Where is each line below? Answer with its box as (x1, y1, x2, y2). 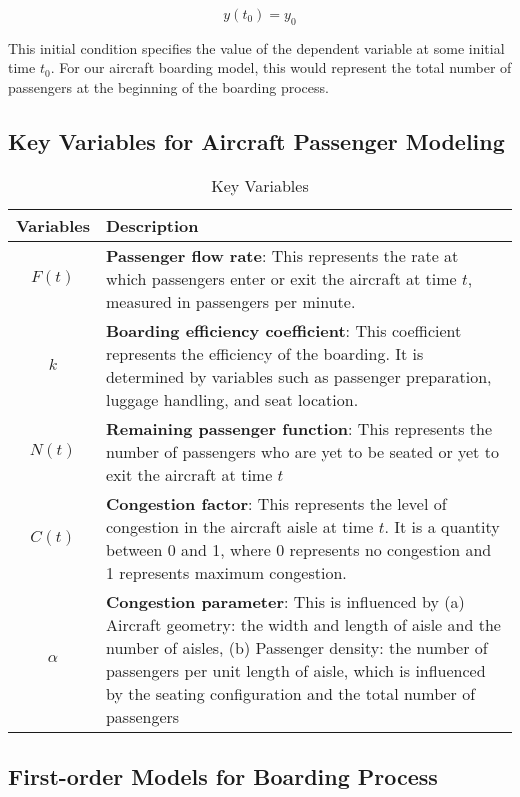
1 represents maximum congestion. (105, 560, 347, 584)
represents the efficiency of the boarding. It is (105, 341, 424, 365)
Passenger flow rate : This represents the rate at (105, 243, 459, 267)
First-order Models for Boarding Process (8, 761, 438, 792)
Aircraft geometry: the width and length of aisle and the (105, 612, 501, 636)
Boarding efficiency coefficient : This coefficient (105, 318, 462, 342)
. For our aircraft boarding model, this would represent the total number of (50, 57, 512, 78)
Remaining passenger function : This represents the (105, 416, 492, 440)
